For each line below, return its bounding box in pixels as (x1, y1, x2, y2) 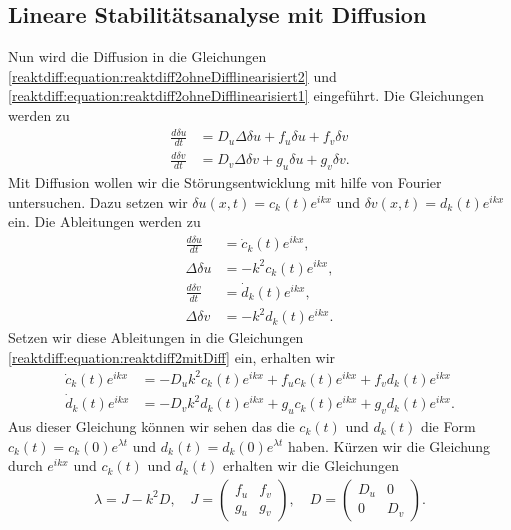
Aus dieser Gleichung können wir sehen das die (8, 415, 295, 436)
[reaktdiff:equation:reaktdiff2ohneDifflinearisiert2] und (8, 65, 337, 86)
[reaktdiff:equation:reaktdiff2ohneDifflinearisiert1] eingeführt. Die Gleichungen (8, 85, 485, 106)
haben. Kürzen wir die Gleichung (288, 435, 491, 456)
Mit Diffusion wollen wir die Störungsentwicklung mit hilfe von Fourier (8, 172, 442, 193)
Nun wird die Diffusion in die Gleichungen (8, 46, 267, 67)
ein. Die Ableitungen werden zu (8, 211, 201, 232)
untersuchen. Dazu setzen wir (8, 191, 188, 212)
